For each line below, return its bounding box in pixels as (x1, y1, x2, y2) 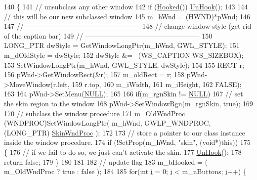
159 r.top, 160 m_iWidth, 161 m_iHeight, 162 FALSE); (72, 79, 242, 89)
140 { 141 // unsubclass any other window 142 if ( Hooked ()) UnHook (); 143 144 (4, 1, 248, 11)
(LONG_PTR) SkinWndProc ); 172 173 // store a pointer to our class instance (4, 127, 245, 137)
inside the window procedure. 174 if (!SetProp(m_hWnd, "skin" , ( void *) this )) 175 (4, 137, 251, 147)
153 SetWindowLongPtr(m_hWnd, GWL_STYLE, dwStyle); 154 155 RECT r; (4, 59, 244, 70)
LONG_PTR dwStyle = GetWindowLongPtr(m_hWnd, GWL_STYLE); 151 (4, 40, 240, 50)
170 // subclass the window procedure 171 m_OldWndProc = (4, 108, 193, 118)
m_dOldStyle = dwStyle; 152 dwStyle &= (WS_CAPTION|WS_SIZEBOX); (4, 49, 244, 60)
